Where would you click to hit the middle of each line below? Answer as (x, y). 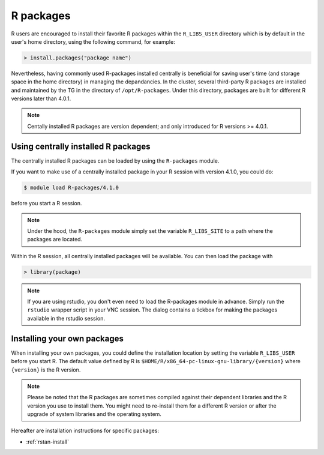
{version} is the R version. (46, 370)
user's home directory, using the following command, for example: (93, 41)
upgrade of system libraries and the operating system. (94, 414)
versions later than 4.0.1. (41, 98)
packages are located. (55, 240)
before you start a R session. (46, 203)
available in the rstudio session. (66, 318)
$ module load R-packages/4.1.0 (71, 188)
